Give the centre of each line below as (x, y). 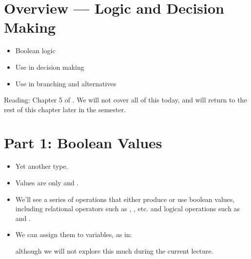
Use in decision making (50, 67)
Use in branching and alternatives (66, 83)
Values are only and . (47, 182)
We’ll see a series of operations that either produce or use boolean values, (125, 199)
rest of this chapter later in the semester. (65, 109)
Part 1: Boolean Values (83, 143)
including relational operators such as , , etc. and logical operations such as (128, 209)
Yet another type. (42, 166)
